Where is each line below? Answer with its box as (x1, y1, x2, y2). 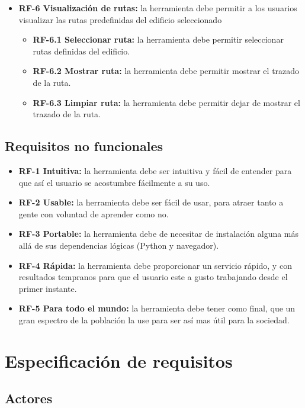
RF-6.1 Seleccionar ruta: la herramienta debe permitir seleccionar (33, 33, 284, 46)
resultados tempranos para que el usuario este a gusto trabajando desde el (18, 271, 288, 283)
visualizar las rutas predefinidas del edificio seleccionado (18, 13, 222, 25)
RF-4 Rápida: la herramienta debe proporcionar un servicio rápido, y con (18, 259, 292, 271)
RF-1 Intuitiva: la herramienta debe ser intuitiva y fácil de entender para (18, 164, 292, 176)
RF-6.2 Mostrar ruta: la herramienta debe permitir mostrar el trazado (33, 65, 300, 77)
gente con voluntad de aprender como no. (18, 207, 169, 220)
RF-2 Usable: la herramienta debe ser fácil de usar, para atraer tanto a (18, 196, 284, 208)
